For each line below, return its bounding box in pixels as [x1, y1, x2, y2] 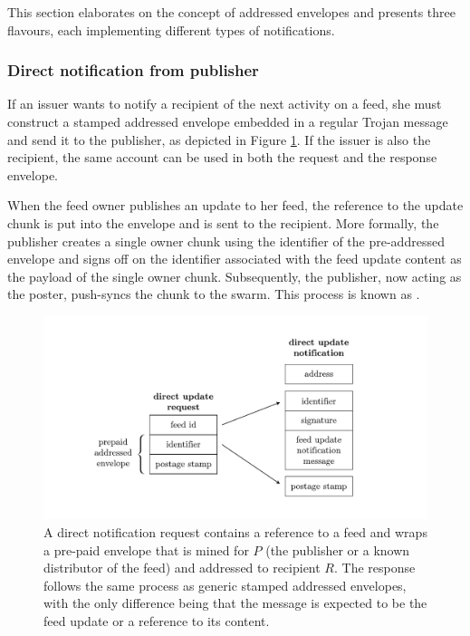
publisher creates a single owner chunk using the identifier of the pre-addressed [7, 231, 445, 250]
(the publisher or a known [265, 540, 410, 559]
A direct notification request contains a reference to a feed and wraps [43, 522, 427, 541]
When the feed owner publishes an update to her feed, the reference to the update [7, 196, 464, 215]
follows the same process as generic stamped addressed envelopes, [43, 575, 407, 594]
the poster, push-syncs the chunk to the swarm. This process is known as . [7, 284, 420, 304]
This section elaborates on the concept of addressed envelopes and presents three [7, 3, 456, 21]
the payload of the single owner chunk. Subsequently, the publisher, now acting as [7, 266, 462, 285]
